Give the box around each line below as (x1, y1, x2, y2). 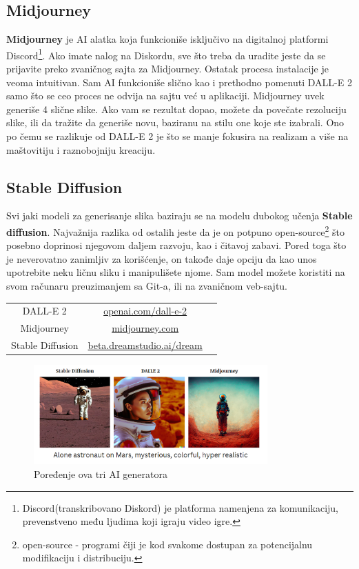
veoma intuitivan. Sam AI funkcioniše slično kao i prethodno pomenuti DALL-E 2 (6, 74, 352, 89)
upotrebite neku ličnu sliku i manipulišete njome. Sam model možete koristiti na (6, 265, 345, 279)
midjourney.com (112, 321, 179, 335)
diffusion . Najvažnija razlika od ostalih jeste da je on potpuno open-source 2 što (6, 223, 345, 239)
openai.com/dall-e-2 (103, 303, 187, 318)
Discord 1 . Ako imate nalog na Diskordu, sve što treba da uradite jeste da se (6, 46, 326, 62)
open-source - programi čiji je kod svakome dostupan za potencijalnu (22, 537, 313, 551)
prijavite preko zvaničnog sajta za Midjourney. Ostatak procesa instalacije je (6, 61, 329, 76)
